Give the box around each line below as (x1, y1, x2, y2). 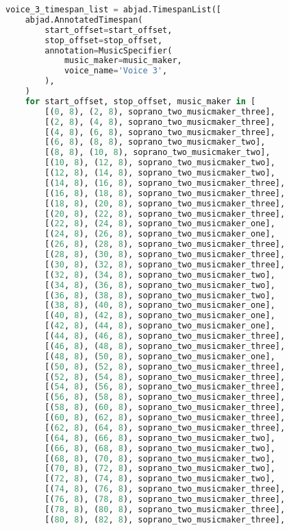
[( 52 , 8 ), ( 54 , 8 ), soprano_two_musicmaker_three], (45, 372, 286, 382)
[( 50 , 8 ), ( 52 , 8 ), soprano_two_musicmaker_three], (45, 361, 286, 372)
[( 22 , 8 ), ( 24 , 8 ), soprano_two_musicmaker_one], (45, 219, 275, 229)
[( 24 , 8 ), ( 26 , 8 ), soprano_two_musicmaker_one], (45, 229, 275, 239)
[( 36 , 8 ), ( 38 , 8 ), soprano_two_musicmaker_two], (45, 290, 275, 300)
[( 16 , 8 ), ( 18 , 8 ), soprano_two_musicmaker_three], (45, 188, 286, 198)
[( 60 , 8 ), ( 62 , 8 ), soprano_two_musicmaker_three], (45, 413, 286, 422)
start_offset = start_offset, (45, 25, 173, 35)
